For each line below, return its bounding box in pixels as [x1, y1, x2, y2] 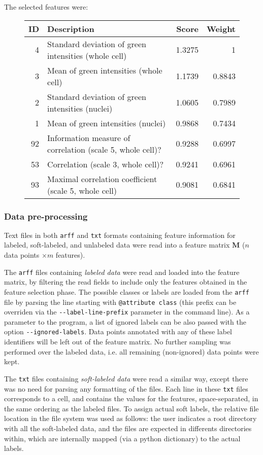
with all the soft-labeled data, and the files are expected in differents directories [4, 423, 252, 433]
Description [47, 22, 94, 34]
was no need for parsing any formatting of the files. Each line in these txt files [4, 383, 248, 394]
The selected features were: [4, 2, 88, 12]
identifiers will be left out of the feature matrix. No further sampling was [4, 336, 231, 347]
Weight [206, 22, 236, 34]
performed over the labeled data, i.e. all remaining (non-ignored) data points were [4, 346, 259, 357]
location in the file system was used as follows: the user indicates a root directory [4, 413, 257, 424]
